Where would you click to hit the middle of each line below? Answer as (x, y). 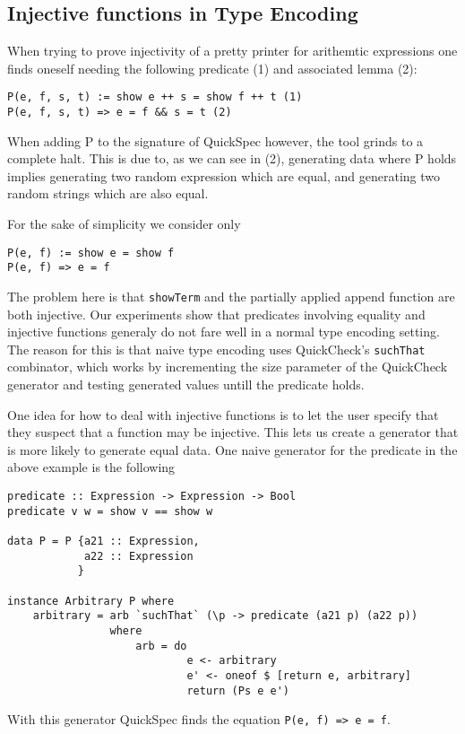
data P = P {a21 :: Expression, (103, 542)
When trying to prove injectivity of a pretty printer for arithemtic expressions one (232, 51)
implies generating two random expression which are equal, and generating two (224, 175)
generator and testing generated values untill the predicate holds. (186, 384)
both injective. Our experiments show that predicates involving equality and (216, 314)
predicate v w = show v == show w (110, 511)
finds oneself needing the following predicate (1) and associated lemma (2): (212, 68)
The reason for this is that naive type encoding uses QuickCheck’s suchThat (216, 349)
